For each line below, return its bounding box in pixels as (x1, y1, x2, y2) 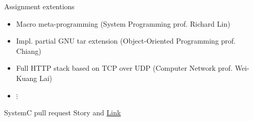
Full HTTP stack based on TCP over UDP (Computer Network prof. (16, 63, 233, 73)
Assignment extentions (4, 1, 75, 11)
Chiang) (16, 45, 41, 56)
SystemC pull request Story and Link (4, 107, 121, 118)
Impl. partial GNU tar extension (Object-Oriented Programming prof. (16, 35, 236, 46)
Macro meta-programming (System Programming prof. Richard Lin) (16, 18, 231, 29)
